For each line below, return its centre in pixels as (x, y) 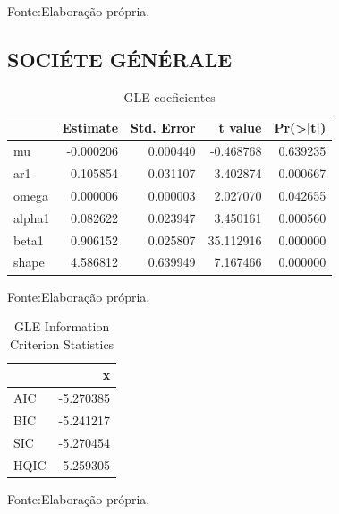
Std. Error (163, 128)
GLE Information (62, 326)
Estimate (90, 128)
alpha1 (32, 217)
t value (240, 128)
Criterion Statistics (62, 343)
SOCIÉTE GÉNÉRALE (120, 59)
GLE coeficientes (169, 96)
